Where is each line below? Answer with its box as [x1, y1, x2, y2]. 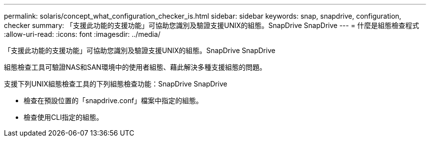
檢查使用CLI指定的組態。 [24, 113, 103, 121]
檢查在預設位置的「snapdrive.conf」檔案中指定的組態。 [24, 96, 203, 105]
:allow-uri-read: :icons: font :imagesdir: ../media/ [4, 30, 161, 38]
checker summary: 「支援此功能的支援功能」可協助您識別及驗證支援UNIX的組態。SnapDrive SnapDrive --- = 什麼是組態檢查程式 [4, 21, 419, 29]
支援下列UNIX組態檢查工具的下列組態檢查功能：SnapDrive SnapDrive [4, 80, 227, 88]
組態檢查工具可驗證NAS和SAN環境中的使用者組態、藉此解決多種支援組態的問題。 [4, 63, 267, 71]
